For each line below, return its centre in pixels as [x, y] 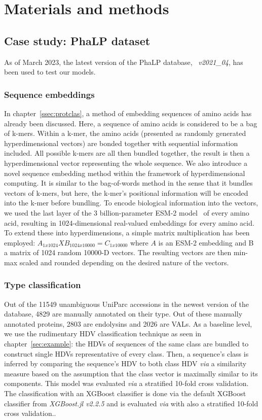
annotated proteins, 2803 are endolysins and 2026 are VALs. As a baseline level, [128, 323]
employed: [20, 242]
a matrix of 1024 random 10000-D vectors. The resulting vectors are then [118, 252]
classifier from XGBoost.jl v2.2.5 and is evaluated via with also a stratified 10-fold [131, 403]
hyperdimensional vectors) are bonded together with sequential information [121, 143]
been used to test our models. [50, 72]
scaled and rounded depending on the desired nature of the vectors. [124, 262]
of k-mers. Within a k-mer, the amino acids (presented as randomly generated [125, 133]
